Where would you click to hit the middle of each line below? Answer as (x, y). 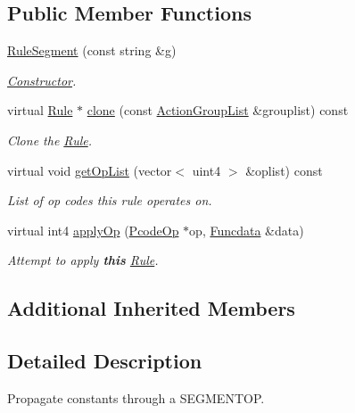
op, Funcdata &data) (247, 230)
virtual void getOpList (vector (90, 170)
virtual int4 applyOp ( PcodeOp (93, 230)
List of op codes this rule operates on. (110, 200)
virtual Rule (40, 110)
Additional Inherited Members (151, 308)
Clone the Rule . (50, 140)
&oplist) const (284, 170)
